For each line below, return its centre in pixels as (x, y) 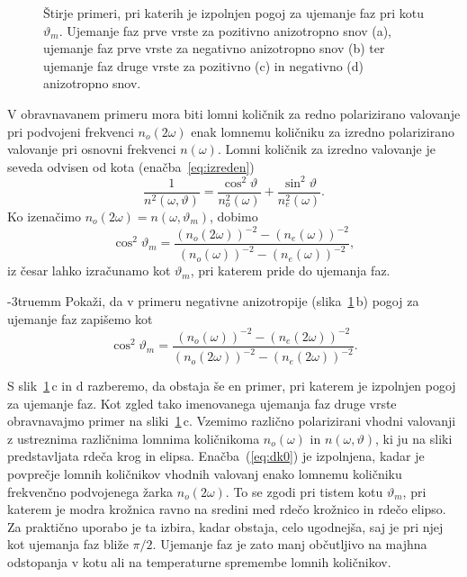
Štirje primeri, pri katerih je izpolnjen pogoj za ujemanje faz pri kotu (234, 13)
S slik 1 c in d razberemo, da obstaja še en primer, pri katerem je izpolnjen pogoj (232, 386)
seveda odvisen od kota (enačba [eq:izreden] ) (131, 166)
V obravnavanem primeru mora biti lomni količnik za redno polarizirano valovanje (234, 113)
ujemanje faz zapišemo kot (80, 318)
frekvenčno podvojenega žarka (90, 491)
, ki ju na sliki (414, 438)
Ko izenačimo (45, 216)
